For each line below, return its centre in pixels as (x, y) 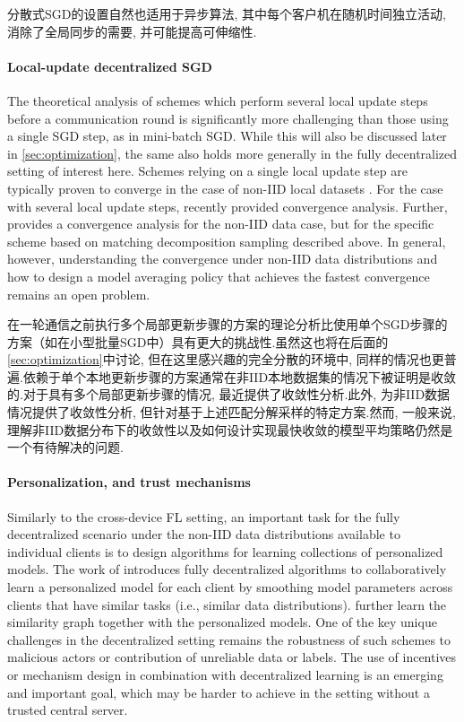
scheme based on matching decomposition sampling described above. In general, (227, 241)
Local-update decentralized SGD (110, 66)
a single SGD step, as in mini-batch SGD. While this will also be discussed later (227, 136)
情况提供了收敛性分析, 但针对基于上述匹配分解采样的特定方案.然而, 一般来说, (232, 412)
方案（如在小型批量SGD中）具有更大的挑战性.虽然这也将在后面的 (198, 341)
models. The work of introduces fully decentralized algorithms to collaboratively (227, 569)
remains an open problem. (79, 294)
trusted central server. (68, 710)
